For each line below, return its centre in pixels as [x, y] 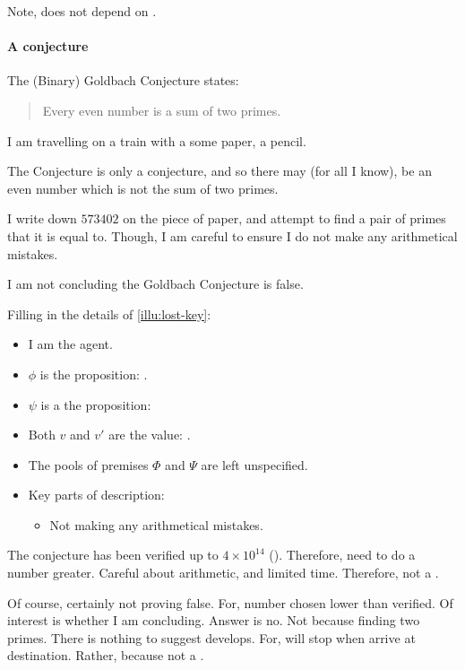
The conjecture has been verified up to [113, 555]
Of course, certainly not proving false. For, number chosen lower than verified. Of [230, 602]
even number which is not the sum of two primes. [143, 188]
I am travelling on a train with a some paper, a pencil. [157, 140]
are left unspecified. [254, 464]
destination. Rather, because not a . [106, 655]
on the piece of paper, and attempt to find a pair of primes [284, 218]
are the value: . [150, 435]
